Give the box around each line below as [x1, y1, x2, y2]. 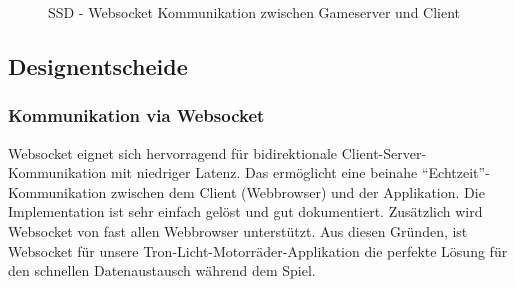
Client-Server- [341, 142, 427, 163]
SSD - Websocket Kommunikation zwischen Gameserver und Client [48, 2, 461, 22]
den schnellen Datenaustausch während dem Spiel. [8, 260, 316, 281]
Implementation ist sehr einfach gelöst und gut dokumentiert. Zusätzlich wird [8, 201, 483, 222]
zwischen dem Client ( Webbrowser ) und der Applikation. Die [111, 181, 485, 202]
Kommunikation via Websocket [8, 103, 265, 128]
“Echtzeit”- [421, 162, 490, 183]
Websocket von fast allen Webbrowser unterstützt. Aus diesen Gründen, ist [8, 220, 468, 241]
